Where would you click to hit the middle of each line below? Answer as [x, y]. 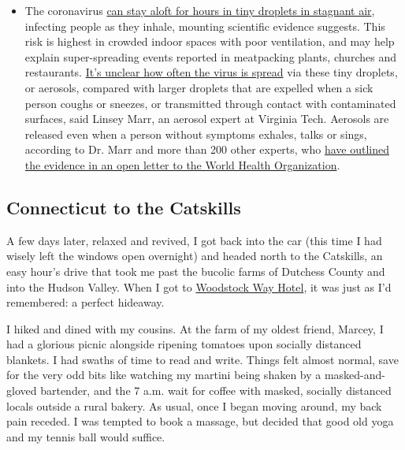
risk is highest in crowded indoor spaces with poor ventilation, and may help [210, 41]
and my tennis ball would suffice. [86, 436]
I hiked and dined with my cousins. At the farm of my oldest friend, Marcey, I [195, 328]
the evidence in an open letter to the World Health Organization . [182, 164]
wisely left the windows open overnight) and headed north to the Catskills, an [195, 256]
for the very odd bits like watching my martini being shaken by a [164, 375]
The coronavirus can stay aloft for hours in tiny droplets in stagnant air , [200, 10]
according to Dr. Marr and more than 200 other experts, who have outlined [207, 149]
